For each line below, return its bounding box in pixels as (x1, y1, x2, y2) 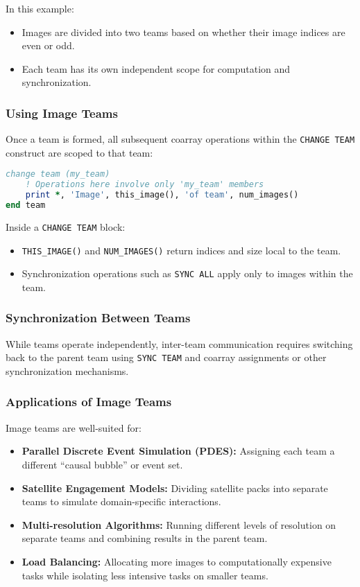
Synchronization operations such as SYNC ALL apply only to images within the (22, 266, 353, 281)
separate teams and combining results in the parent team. (22, 531, 268, 545)
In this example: (6, 1, 74, 15)
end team (6, 200, 46, 211)
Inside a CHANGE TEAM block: (6, 219, 126, 234)
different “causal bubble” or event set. (22, 457, 183, 471)
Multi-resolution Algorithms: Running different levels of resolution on (22, 517, 336, 532)
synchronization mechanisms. (6, 363, 129, 378)
